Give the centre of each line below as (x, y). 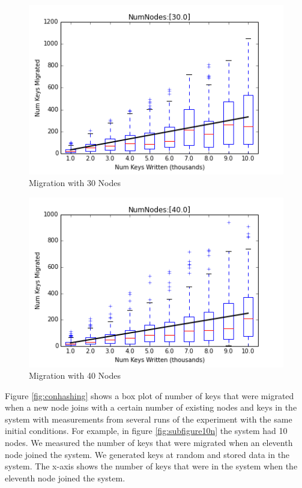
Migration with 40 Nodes (75, 375)
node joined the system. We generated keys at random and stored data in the (147, 454)
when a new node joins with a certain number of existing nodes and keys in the (151, 407)
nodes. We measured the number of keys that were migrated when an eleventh (149, 443)
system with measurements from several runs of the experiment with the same (149, 419)
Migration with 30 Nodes (75, 183)
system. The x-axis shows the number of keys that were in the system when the (151, 466)
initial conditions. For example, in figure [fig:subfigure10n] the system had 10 (146, 431)
